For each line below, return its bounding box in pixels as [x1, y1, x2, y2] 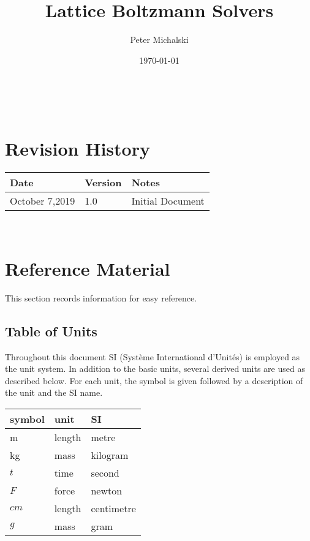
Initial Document [131, 194, 205, 208]
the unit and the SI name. [5, 386, 103, 399]
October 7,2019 [10, 194, 75, 208]
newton [91, 483, 123, 497]
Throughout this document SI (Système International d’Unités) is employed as [5, 350, 300, 363]
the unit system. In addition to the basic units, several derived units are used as [5, 362, 305, 375]
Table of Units [5, 321, 97, 340]
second [91, 465, 119, 480]
